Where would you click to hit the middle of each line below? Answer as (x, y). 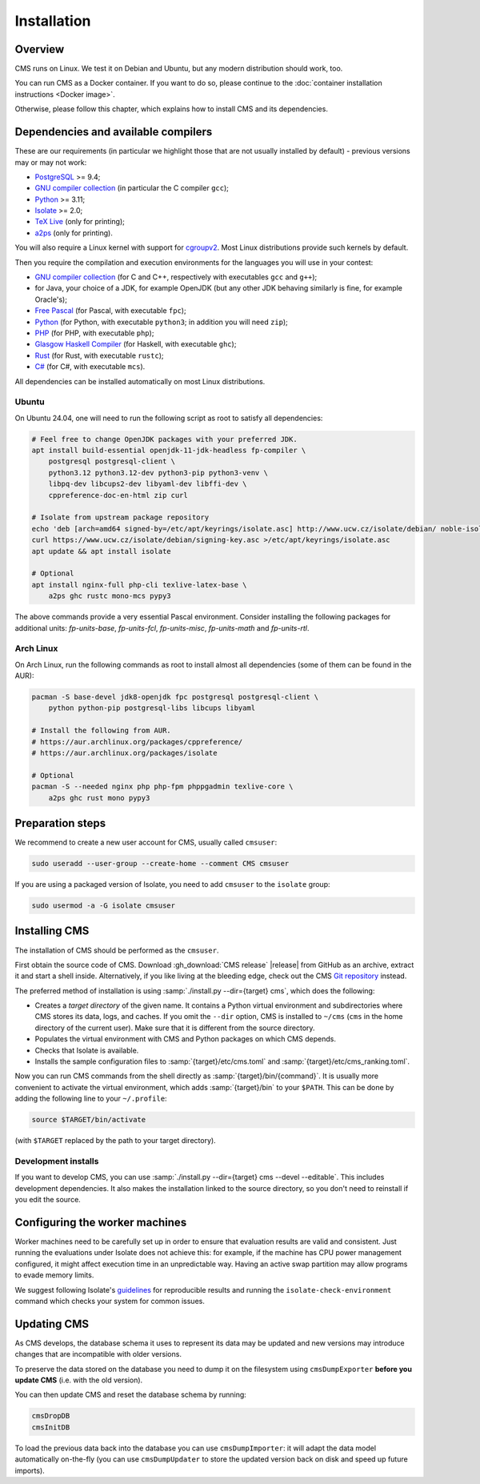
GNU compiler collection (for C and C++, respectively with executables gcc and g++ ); (176, 277)
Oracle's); (51, 299)
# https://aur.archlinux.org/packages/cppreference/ (137, 742)
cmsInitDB (51, 1427)
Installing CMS (52, 931)
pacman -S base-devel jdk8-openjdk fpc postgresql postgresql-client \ (175, 697)
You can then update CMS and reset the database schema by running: (131, 1395)
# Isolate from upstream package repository (120, 517)
